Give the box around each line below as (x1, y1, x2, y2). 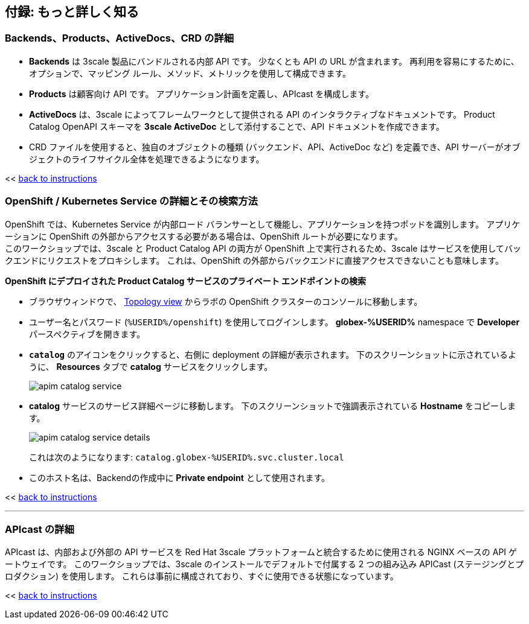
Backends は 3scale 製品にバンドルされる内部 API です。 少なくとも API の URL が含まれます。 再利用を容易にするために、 (29, 56, 519, 66)
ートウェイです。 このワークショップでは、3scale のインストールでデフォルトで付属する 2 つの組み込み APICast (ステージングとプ (5, 559, 524, 570)
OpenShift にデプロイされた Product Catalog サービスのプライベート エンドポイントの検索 (5, 275, 367, 286)
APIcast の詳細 (5, 523, 74, 535)
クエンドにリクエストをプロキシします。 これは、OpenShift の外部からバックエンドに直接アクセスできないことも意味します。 (5, 255, 504, 266)
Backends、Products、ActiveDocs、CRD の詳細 (5, 32, 234, 45)
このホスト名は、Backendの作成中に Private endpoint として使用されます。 (29, 472, 330, 483)
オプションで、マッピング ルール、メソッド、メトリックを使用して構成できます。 (29, 68, 351, 78)
